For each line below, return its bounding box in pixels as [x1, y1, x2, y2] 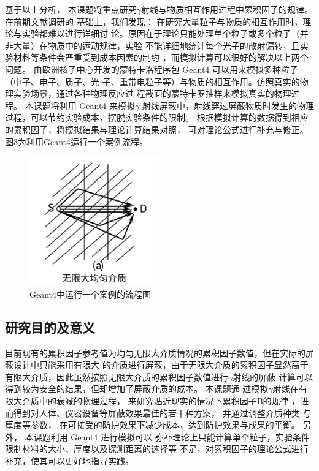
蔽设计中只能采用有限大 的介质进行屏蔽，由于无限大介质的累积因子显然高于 [5, 358, 309, 371]
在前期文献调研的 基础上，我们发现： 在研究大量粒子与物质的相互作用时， [5, 15, 303, 28]
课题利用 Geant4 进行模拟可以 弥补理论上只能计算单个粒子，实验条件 [33, 430, 310, 443]
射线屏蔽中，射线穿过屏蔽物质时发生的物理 [142, 99, 314, 111]
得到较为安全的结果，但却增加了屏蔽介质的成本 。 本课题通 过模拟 [5, 382, 269, 395]
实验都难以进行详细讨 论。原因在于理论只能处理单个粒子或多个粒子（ [21, 27, 300, 40]
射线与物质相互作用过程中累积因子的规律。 [140, 3, 313, 15]
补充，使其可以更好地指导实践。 [5, 454, 134, 467]
